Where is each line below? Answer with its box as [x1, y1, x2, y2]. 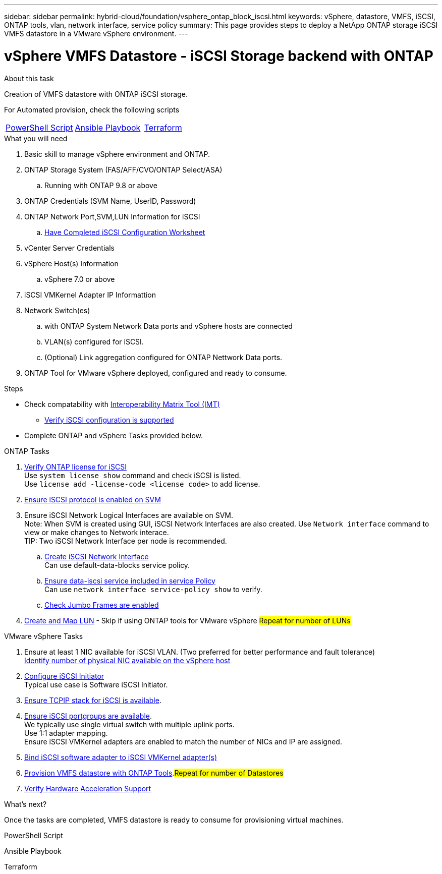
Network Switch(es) [24, 306, 90, 315]
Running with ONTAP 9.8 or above [44, 181, 157, 190]
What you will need [4, 134, 68, 143]
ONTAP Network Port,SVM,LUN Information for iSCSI [24, 212, 200, 221]
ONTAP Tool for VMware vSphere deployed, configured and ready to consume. [24, 368, 287, 377]
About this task [4, 74, 54, 83]
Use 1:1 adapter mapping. [24, 728, 108, 737]
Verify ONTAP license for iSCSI [24, 462, 127, 471]
